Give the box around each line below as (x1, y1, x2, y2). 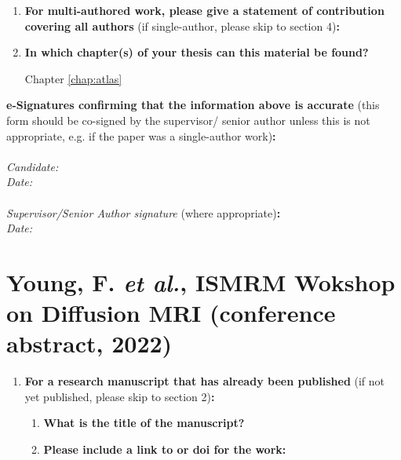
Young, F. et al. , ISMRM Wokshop (6, 265, 396, 298)
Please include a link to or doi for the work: (43, 441, 286, 457)
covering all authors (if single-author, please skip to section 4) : (24, 17, 340, 34)
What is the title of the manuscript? (43, 414, 245, 431)
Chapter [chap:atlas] (24, 70, 122, 86)
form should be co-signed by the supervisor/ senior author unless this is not (6, 111, 370, 128)
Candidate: (6, 158, 59, 174)
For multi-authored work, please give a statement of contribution (24, 2, 385, 18)
